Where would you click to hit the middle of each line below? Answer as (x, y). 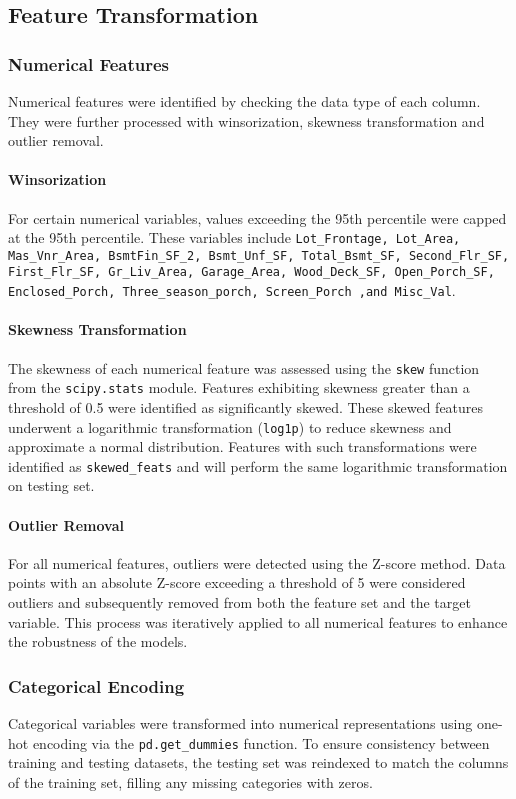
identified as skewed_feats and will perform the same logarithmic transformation (258, 465)
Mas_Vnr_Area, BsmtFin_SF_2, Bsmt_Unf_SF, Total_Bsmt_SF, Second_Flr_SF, (259, 255)
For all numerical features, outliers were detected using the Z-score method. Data (257, 562)
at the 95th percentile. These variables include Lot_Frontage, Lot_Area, (234, 237)
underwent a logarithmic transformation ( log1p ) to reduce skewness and (230, 426)
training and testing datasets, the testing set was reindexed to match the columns (258, 762)
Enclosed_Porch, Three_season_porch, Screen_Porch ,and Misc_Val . (232, 290)
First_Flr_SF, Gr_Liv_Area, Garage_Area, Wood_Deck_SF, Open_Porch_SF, (251, 272)
